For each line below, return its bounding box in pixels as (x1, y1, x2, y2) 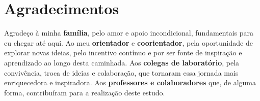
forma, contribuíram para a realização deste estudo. (4, 87, 165, 97)
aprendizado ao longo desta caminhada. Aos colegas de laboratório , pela (4, 57, 240, 68)
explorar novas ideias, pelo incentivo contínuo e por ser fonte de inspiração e (4, 47, 242, 58)
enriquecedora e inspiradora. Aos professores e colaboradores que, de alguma (4, 77, 256, 88)
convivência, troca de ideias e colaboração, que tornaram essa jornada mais (4, 67, 239, 78)
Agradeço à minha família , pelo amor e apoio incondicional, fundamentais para (4, 27, 254, 38)
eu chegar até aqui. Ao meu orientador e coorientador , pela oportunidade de (4, 37, 253, 48)
